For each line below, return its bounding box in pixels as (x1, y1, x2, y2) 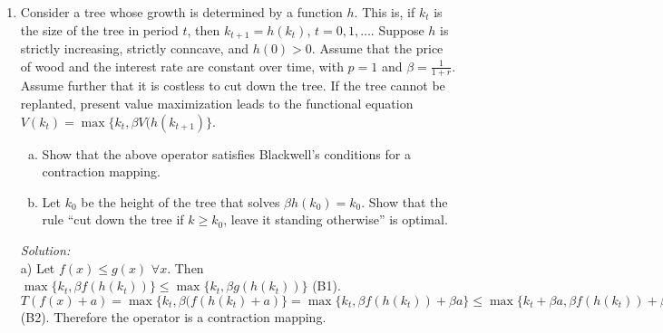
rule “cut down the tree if (42, 210, 184, 229)
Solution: (20, 241, 71, 260)
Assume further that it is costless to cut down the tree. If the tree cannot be (20, 76, 445, 95)
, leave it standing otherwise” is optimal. (223, 210, 448, 229)
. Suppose (370, 20, 424, 39)
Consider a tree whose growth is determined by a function (20, 3, 343, 21)
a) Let (20, 258, 55, 277)
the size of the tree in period (20, 20, 179, 39)
